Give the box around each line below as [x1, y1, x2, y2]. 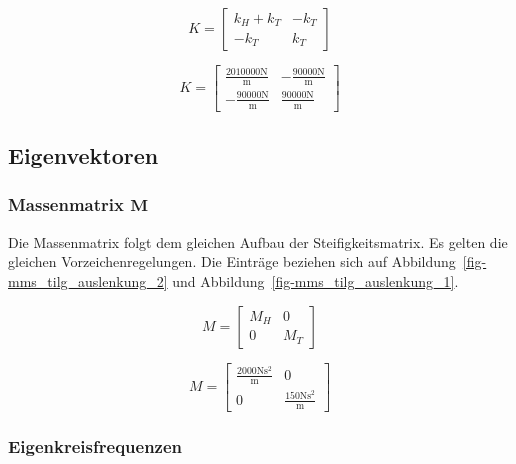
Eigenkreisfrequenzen [8, 434, 183, 459]
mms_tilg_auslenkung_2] [8, 270, 168, 291]
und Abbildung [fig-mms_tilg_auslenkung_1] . [172, 270, 459, 291]
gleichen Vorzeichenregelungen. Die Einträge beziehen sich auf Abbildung [8, 251, 456, 272]
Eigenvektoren [8, 140, 159, 171]
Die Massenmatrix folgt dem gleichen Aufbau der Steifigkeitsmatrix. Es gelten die [8, 231, 508, 252]
